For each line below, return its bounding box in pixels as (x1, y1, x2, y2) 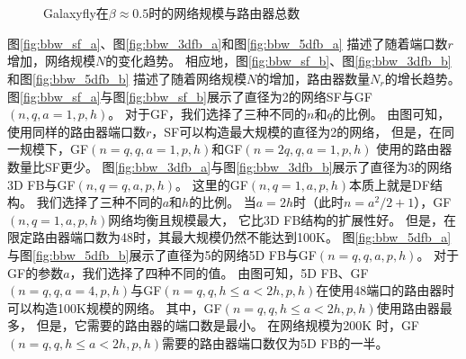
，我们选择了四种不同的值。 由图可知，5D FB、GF (69, 263, 369, 282)
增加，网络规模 (7, 51, 95, 70)
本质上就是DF (349, 175, 430, 193)
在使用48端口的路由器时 (316, 281, 455, 300)
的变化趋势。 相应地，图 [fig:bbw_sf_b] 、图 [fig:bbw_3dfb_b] (105, 51, 452, 70)
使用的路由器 (376, 139, 453, 158)
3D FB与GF (7, 175, 76, 193)
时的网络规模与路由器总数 (148, 4, 300, 22)
